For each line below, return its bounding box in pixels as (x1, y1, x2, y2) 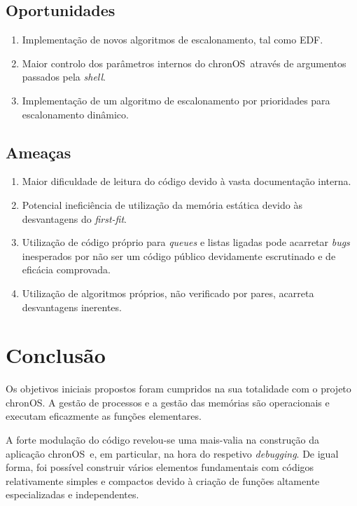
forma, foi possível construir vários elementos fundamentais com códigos (6, 460, 314, 474)
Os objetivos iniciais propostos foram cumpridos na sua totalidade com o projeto (6, 381, 351, 396)
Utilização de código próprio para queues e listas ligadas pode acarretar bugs (22, 235, 350, 249)
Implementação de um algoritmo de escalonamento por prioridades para (22, 93, 330, 107)
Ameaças (6, 141, 71, 163)
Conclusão (6, 341, 106, 369)
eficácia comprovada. (22, 262, 111, 277)
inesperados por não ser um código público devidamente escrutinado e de (22, 248, 336, 263)
